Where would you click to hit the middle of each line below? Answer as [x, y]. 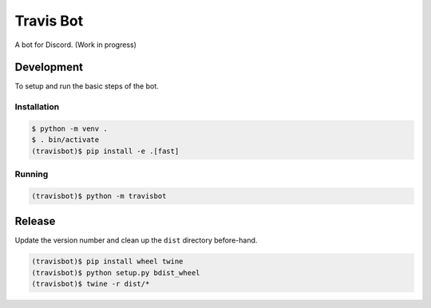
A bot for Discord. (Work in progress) [76, 45]
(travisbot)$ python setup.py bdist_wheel [116, 272]
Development [49, 67]
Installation [37, 107]
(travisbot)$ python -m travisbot [99, 196]
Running [32, 174]
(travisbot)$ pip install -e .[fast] [105, 151]
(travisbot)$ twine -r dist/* [91, 284]
